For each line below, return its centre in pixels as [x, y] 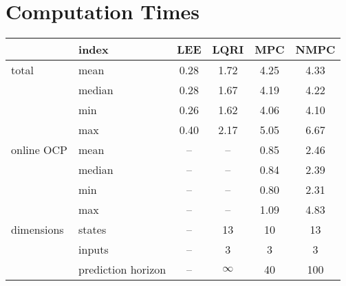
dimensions [37, 230]
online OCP [40, 150]
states [93, 230]
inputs [94, 250]
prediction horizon [122, 269]
